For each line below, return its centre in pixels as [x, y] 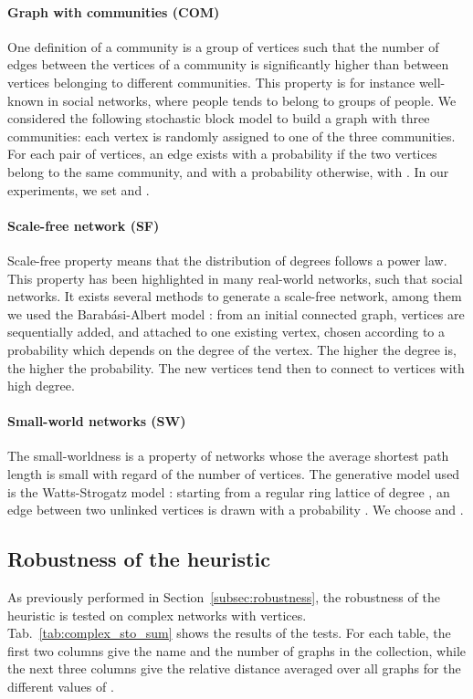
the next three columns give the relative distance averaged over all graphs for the [234, 668]
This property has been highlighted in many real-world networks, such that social [235, 278]
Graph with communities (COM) [114, 11]
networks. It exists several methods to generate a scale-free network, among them [235, 296]
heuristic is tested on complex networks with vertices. [157, 615]
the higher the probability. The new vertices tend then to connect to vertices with [236, 367]
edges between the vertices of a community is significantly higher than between [228, 64]
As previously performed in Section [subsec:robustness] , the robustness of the [224, 597]
